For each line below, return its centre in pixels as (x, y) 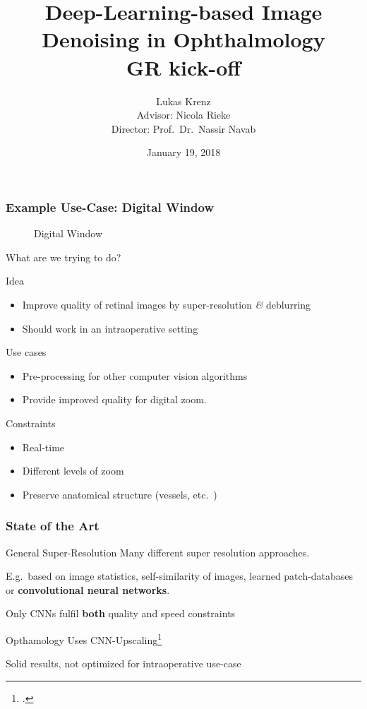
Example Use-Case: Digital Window (110, 207)
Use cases (26, 352)
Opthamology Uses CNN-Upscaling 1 (84, 638)
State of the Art (53, 526)
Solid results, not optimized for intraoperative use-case (124, 663)
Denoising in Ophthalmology (183, 39)
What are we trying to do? (64, 257)
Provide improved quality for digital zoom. (114, 399)
